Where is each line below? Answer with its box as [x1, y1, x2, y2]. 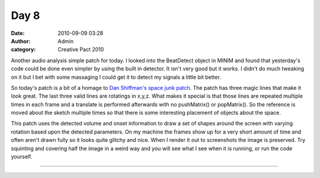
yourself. [11, 153, 33, 160]
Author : [11, 37, 31, 44]
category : [11, 46, 36, 53]
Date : [11, 30, 25, 37]
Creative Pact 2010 [57, 46, 104, 53]
